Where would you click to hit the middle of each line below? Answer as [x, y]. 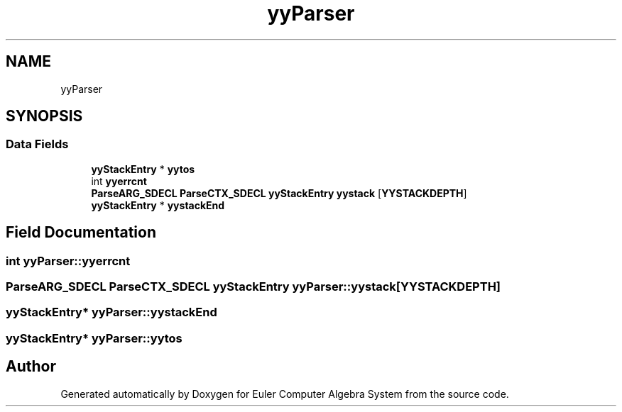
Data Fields [37, 144]
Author [31, 367]
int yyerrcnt [119, 181]
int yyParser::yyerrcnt [68, 261]
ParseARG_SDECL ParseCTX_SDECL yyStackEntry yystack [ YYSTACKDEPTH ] [279, 193]
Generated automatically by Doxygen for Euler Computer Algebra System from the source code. [285, 394]
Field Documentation [81, 233]
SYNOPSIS [44, 116]
